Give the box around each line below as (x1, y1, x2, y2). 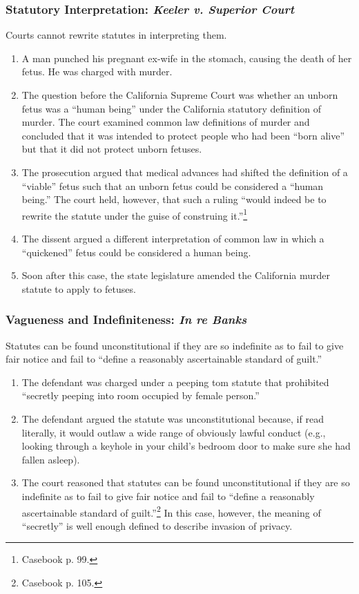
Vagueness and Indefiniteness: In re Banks (6, 311, 247, 328)
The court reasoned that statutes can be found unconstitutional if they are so (21, 475, 350, 490)
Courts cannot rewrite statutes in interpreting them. (6, 28, 227, 42)
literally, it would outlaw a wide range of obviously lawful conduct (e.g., (21, 425, 326, 439)
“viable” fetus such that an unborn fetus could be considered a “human (21, 178, 324, 193)
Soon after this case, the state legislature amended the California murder (21, 268, 330, 282)
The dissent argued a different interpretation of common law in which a (21, 231, 324, 245)
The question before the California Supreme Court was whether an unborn (21, 88, 338, 102)
